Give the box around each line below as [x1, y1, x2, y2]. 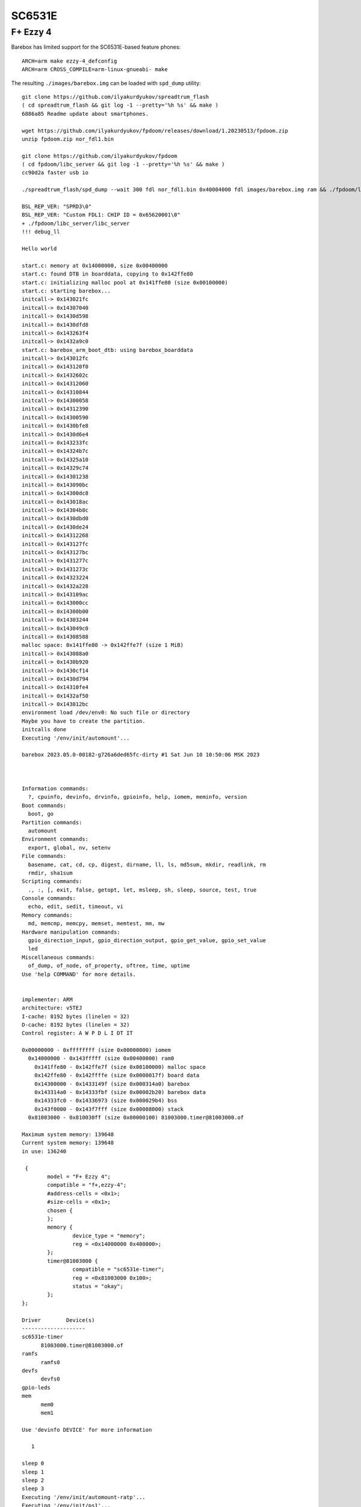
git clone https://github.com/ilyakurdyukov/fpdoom [22, 153, 177, 159]
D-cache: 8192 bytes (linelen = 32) [22, 1021, 130, 1028]
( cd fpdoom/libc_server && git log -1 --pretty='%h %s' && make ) [22, 161, 225, 168]
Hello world [22, 245, 57, 252]
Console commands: [22, 895, 76, 902]
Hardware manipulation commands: [22, 928, 120, 936]
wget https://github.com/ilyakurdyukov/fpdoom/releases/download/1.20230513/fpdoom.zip [22, 127, 289, 134]
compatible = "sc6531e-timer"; [72, 1266, 165, 1273]
